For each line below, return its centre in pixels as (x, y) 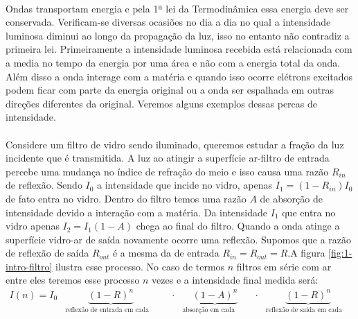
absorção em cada (209, 310)
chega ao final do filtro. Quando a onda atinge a (238, 226)
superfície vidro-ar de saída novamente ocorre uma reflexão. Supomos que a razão (179, 239)
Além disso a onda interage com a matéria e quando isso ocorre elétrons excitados (179, 76)
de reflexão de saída (47, 253)
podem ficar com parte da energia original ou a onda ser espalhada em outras (170, 90)
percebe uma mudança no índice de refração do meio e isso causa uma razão (167, 171)
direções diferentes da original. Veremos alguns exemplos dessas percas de (162, 103)
